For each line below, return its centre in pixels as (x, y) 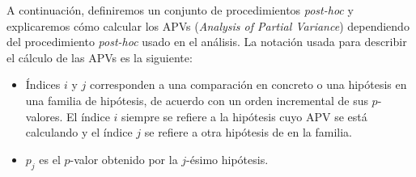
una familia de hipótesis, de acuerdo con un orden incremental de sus (197, 100)
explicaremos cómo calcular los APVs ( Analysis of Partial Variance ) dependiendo (208, 25)
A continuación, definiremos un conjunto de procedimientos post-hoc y (180, 10)
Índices (43, 84)
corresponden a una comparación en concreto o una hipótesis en (248, 84)
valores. (44, 116)
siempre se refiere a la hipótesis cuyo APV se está (244, 116)
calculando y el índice (79, 132)
